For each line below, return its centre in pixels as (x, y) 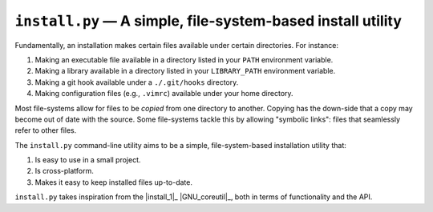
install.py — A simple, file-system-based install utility (208, 21)
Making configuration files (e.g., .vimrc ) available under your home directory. (164, 94)
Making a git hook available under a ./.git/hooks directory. (137, 82)
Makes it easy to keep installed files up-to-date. (113, 182)
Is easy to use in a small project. (88, 160)
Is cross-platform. (64, 171)
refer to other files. (46, 130)
